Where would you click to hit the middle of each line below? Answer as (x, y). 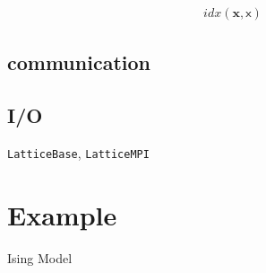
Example (62, 214)
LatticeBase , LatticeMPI (78, 153)
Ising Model (40, 257)
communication (79, 62)
